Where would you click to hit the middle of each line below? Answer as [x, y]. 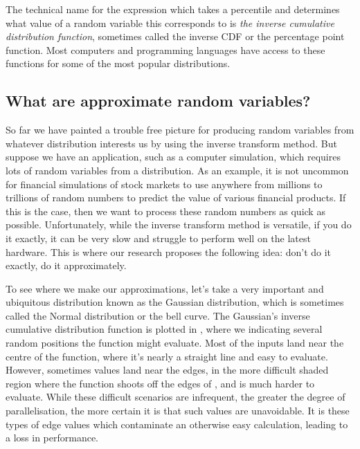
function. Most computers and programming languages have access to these [165, 49]
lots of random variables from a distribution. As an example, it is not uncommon [177, 170]
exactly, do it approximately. [66, 265]
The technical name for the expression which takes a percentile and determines [173, 9]
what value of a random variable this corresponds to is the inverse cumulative [170, 22]
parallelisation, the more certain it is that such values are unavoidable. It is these [178, 411]
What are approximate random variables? [158, 101]
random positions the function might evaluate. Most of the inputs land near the [175, 343]
